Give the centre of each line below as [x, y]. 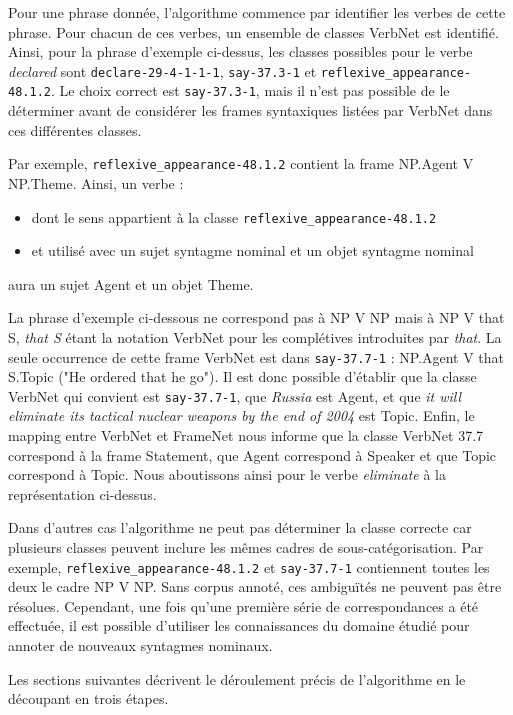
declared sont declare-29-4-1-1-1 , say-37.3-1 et [162, 70]
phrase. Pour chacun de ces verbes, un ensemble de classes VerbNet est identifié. [253, 31]
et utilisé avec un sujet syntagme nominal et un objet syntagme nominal [252, 250]
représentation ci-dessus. [82, 493]
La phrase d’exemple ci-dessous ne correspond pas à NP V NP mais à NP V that [256, 317]
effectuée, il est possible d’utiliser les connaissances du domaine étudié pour [239, 625]
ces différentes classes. [75, 129]
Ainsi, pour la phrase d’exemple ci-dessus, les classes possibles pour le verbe [240, 51]
